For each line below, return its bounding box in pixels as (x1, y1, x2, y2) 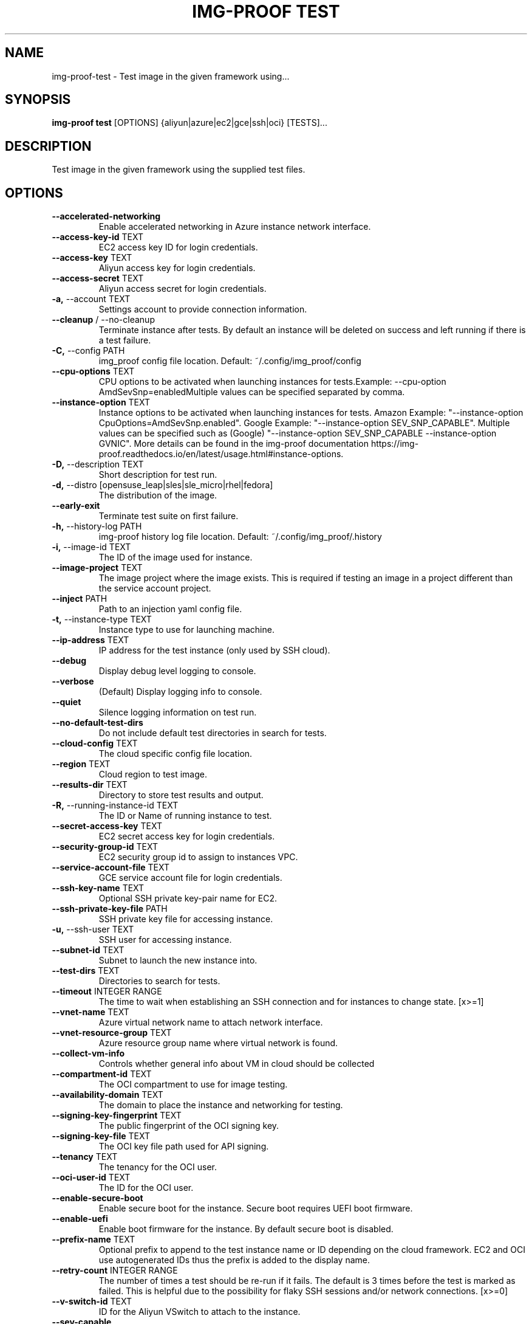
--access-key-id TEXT (52, 232, 144, 243)
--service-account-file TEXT (52, 862, 170, 873)
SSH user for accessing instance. (98, 934, 232, 945)
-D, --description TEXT (52, 459, 144, 470)
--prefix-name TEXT (52, 1234, 135, 1245)
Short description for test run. (98, 469, 217, 480)
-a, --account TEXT (52, 294, 131, 305)
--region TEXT (52, 759, 111, 770)
